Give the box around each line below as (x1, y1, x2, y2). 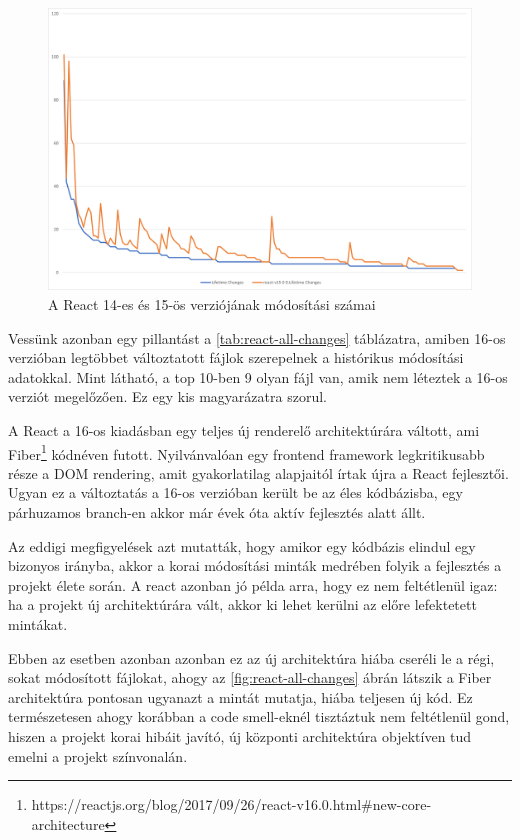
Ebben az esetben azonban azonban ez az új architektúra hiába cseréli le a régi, (8, 647, 495, 668)
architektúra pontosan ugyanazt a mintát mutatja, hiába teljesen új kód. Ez (8, 686, 473, 707)
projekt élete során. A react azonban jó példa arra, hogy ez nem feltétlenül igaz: (8, 574, 498, 595)
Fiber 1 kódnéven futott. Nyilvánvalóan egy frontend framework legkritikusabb (8, 440, 485, 464)
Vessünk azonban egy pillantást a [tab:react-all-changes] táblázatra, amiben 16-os (8, 327, 506, 348)
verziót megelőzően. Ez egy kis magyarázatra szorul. (8, 386, 327, 407)
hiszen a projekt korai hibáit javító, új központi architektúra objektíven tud (8, 725, 472, 746)
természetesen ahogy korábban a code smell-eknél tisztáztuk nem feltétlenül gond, (8, 706, 510, 727)
